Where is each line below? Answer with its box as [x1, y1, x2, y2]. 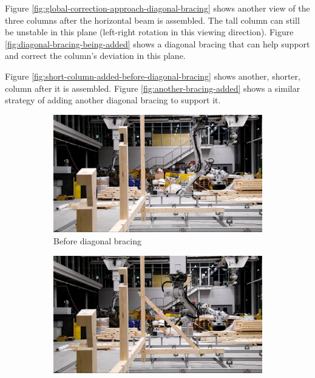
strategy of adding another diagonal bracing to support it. [5, 94, 221, 106]
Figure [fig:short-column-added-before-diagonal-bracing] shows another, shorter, [5, 69, 300, 82]
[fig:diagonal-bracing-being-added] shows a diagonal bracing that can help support [5, 37, 310, 50]
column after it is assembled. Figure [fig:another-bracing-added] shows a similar [5, 81, 300, 94]
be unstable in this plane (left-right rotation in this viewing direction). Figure [5, 26, 294, 38]
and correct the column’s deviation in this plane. [5, 49, 186, 62]
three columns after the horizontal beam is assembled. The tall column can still [5, 13, 300, 26]
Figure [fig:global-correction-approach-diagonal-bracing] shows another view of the [5, 2, 310, 14]
